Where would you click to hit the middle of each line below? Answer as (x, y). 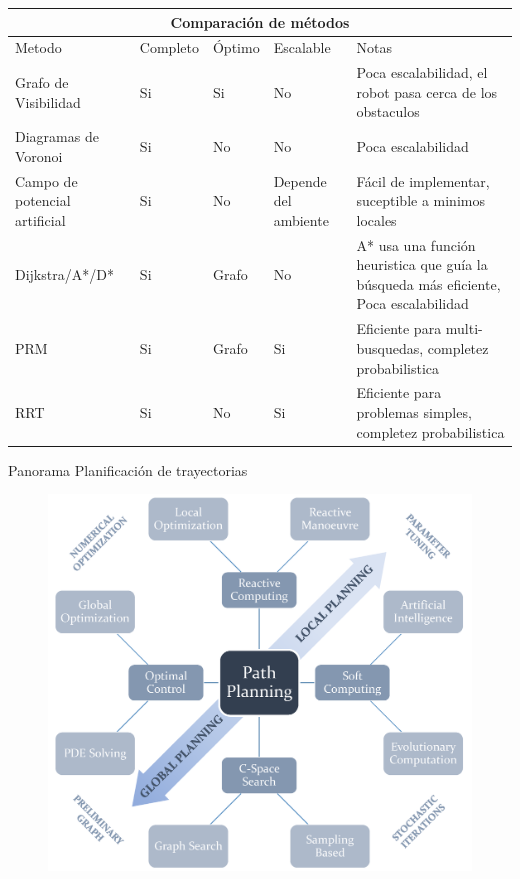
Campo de (46, 180)
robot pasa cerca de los (427, 91)
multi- (464, 328)
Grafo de (42, 81)
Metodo (38, 47)
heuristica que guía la (422, 264)
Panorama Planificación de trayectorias (128, 469)
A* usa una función (416, 244)
